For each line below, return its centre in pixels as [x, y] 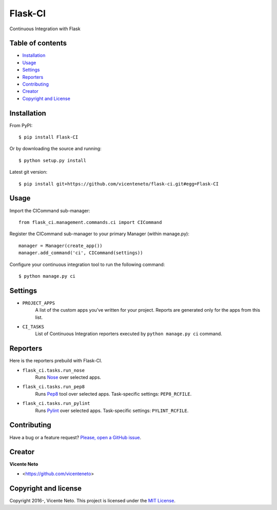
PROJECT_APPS [39, 303]
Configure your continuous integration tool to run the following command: [87, 264]
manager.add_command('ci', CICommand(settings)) [81, 253]
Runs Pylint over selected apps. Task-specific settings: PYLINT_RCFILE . [112, 411]
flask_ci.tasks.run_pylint [56, 403]
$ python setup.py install [53, 160]
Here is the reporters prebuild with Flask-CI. [56, 361]
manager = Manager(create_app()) [61, 246]
